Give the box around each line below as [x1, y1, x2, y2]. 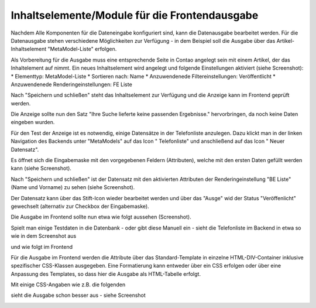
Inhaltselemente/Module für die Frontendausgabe [11, 9, 259, 22]
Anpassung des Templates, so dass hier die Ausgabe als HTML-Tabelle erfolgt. [11, 270, 201, 278]
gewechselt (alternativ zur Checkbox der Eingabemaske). [11, 203, 149, 210]
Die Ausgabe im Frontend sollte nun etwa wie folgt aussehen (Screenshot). [11, 214, 191, 221]
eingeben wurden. [11, 119, 55, 126]
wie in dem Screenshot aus [11, 232, 77, 239]
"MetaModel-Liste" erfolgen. [47, 46, 117, 53]
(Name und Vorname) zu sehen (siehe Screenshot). [11, 184, 135, 191]
